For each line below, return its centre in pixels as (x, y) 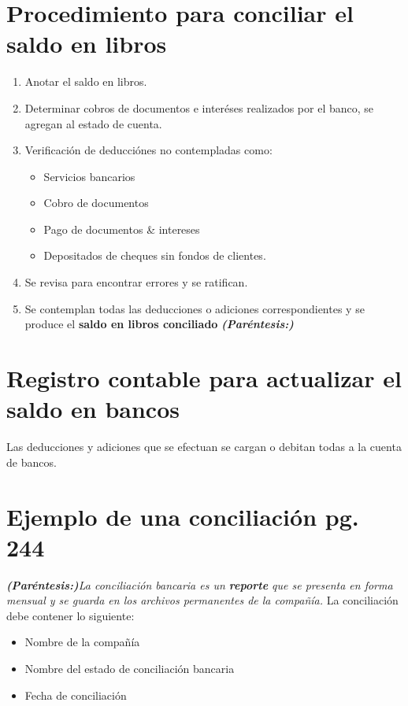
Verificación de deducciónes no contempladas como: (148, 150)
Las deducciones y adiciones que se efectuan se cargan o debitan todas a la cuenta (204, 447)
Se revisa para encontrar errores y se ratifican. (136, 282)
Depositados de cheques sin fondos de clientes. (155, 255)
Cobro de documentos (96, 203)
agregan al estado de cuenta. (93, 123)
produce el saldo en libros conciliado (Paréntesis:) (159, 324)
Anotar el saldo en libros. (86, 81)
